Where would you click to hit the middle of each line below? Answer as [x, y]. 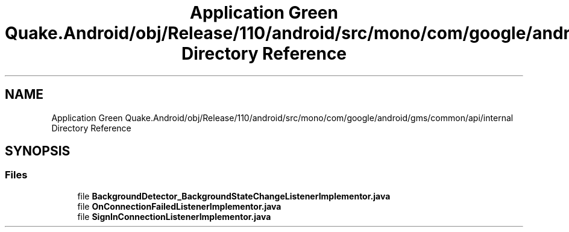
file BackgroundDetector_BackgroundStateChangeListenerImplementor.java [234, 196]
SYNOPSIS [38, 151]
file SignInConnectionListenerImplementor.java [174, 216]
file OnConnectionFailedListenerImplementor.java [179, 206]
